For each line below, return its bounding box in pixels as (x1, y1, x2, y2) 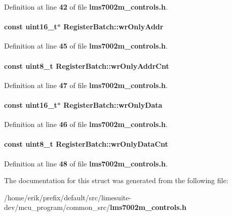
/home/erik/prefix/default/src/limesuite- (4, 192, 132, 202)
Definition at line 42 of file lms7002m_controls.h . (4, 2, 168, 12)
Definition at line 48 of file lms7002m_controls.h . (4, 158, 168, 168)
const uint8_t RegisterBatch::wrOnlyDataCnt (4, 139, 168, 149)
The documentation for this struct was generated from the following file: (4, 175, 228, 186)
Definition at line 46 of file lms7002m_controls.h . (4, 119, 168, 129)
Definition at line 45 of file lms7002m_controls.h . (4, 40, 168, 51)
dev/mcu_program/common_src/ (4, 202, 110, 212)
